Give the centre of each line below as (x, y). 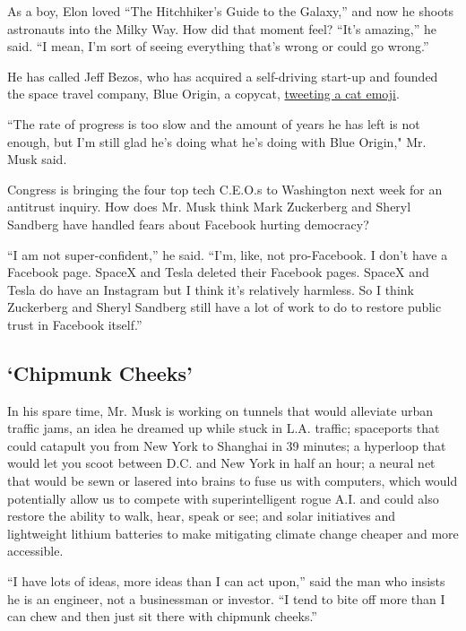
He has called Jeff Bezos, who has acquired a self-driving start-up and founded (223, 76)
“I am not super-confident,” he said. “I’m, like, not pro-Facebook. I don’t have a (228, 254)
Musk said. (37, 159)
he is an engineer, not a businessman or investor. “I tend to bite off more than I (226, 598)
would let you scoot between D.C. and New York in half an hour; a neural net (221, 463)
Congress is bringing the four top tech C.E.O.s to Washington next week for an (225, 189)
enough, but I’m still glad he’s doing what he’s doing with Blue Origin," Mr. (217, 141)
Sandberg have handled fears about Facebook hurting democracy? (188, 224)
